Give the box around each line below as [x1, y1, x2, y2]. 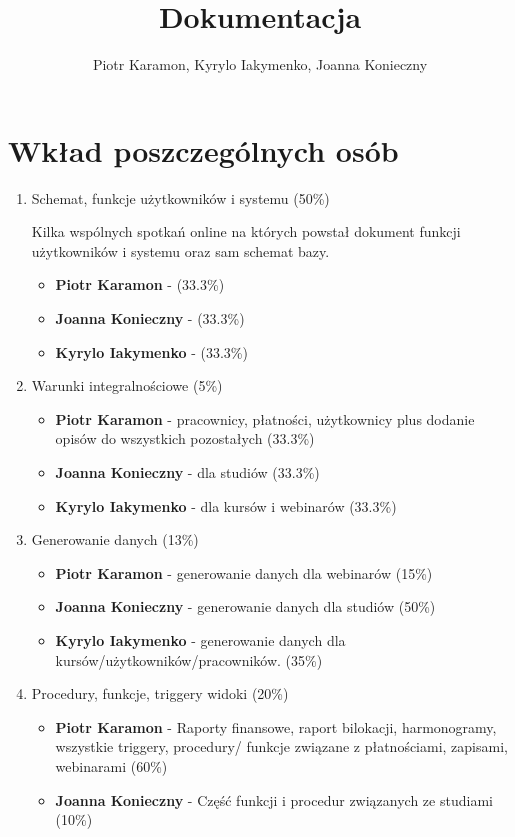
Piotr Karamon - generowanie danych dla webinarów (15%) [55, 562, 433, 583]
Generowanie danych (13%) [31, 529, 199, 550]
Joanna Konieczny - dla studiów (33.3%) [55, 462, 320, 482]
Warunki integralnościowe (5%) [31, 375, 223, 396]
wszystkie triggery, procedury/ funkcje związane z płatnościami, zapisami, [55, 736, 508, 757]
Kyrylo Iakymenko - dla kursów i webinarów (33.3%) [55, 495, 397, 516]
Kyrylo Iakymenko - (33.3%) [55, 341, 248, 362]
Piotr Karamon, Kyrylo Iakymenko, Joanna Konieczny [92, 54, 428, 75]
